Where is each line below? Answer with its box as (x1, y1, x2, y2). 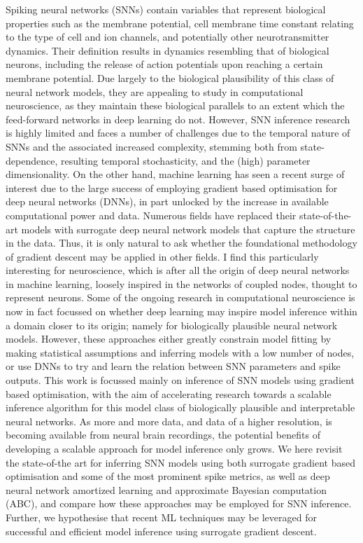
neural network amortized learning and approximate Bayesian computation (6, 482, 327, 497)
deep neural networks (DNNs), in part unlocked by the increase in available (6, 194, 329, 209)
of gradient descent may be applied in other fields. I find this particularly (6, 249, 319, 263)
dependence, (6, 153, 58, 167)
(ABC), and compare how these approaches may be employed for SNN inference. (6, 496, 352, 511)
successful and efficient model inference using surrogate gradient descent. (6, 523, 317, 538)
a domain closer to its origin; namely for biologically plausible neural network (6, 317, 338, 332)
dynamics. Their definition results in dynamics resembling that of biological (6, 43, 329, 57)
